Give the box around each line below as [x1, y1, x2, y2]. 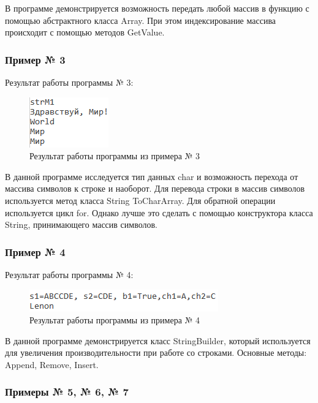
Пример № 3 [5, 51, 66, 67]
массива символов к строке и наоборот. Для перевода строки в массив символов [5, 182, 305, 195]
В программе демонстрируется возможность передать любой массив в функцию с [5, 2, 309, 14]
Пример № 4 [5, 244, 66, 259]
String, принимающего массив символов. [5, 218, 157, 231]
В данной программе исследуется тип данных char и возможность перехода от [5, 170, 298, 183]
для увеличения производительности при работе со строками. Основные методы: [5, 346, 307, 359]
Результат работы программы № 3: [5, 76, 134, 88]
